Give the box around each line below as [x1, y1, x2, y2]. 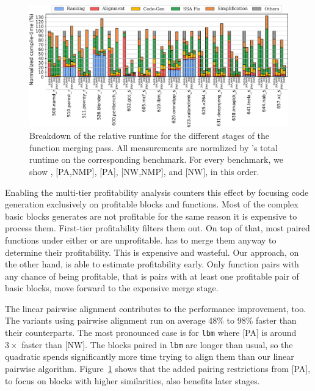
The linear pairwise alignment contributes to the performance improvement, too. [5, 302, 306, 315]
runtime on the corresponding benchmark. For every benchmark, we [29, 153, 283, 166]
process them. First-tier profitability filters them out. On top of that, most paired [5, 222, 310, 234]
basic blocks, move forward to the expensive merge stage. [5, 281, 219, 294]
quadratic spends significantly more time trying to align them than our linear [5, 350, 294, 363]
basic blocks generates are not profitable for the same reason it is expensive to [5, 209, 297, 222]
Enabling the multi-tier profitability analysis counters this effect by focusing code [5, 185, 309, 198]
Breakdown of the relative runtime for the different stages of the [29, 129, 269, 142]
